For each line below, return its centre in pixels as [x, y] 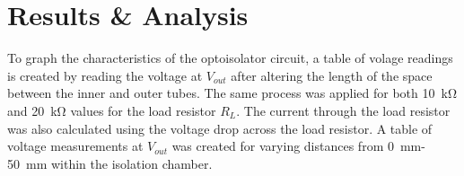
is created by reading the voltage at [105, 75]
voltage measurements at [75, 146]
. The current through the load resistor [343, 110]
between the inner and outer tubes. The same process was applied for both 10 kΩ [232, 93]
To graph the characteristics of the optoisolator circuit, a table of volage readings [230, 58]
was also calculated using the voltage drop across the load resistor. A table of [220, 128]
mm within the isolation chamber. [119, 163]
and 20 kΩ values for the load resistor [112, 110]
